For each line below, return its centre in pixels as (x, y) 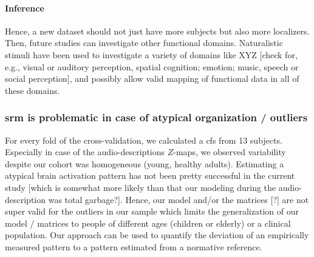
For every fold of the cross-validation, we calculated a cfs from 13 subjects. (144, 140)
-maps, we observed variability (230, 152)
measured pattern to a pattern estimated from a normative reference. (134, 246)
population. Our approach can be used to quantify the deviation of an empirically (157, 235)
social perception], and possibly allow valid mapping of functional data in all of (152, 78)
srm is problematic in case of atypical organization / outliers (156, 117)
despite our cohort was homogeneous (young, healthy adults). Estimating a (145, 163)
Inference (25, 8)
